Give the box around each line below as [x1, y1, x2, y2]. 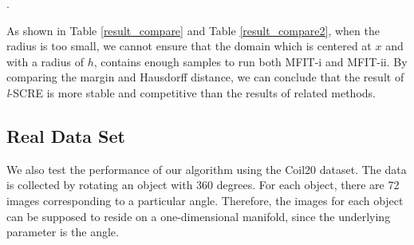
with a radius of [6, 53, 84, 69]
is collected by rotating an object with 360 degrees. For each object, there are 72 [6, 176, 400, 193]
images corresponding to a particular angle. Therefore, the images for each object [6, 192, 404, 208]
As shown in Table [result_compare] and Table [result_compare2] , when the [6, 22, 380, 38]
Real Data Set [6, 123, 125, 148]
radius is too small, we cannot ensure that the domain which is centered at [6, 38, 372, 54]
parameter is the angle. [6, 223, 119, 240]
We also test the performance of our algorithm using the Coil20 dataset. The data [6, 160, 407, 177]
